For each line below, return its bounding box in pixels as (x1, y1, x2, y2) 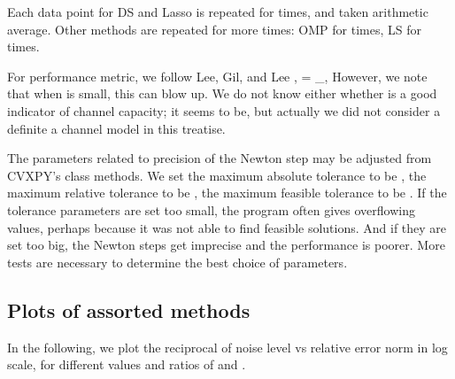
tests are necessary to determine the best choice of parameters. (7, 252, 348, 271)
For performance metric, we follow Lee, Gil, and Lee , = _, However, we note (7, 66, 428, 85)
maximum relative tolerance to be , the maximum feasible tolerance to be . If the (7, 183, 447, 202)
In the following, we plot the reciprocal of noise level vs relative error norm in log (7, 337, 448, 356)
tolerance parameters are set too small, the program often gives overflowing (7, 200, 415, 219)
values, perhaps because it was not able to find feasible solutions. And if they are (7, 218, 447, 236)
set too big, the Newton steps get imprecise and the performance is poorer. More (7, 236, 445, 254)
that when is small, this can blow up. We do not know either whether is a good (7, 84, 437, 103)
